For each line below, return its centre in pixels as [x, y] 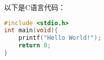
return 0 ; [35, 46]
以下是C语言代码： [35, 7]
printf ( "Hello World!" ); [60, 38]
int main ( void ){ [31, 31]
